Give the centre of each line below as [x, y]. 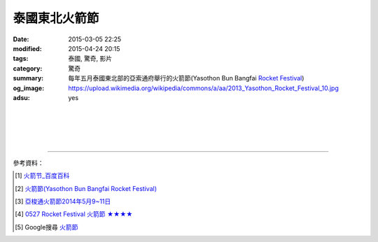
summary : [28, 78]
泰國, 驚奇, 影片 [90, 59]
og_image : [29, 88]
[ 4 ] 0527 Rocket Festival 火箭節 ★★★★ [74, 214]
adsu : [22, 97]
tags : [21, 59]
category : [28, 68]
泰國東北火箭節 [56, 18]
